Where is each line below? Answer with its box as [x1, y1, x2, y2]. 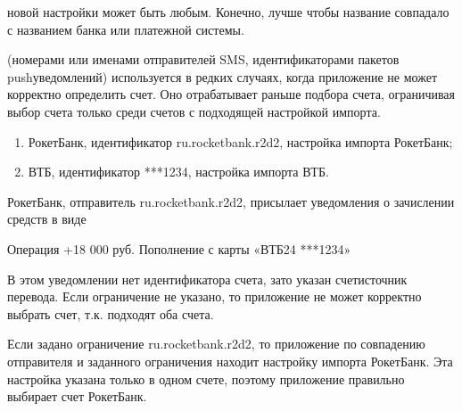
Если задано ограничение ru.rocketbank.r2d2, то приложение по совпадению [7, 334, 425, 353]
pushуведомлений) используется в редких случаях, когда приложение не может [7, 67, 438, 86]
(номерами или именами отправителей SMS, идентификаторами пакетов [7, 50, 400, 69]
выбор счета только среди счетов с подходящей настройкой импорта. [7, 102, 381, 120]
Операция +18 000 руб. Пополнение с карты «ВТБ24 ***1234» [7, 239, 351, 258]
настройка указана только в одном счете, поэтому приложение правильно [7, 369, 405, 388]
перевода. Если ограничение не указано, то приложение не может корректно [7, 287, 422, 306]
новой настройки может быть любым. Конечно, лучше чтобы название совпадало [7, 3, 450, 21]
